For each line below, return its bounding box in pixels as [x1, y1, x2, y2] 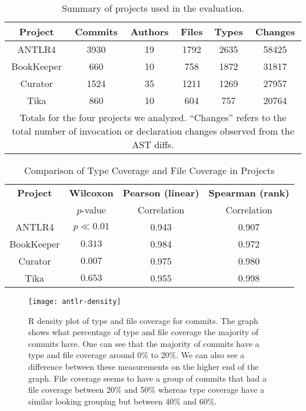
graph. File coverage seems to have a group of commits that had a [28, 372, 267, 384]
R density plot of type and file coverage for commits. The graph [28, 314, 258, 326]
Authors [130, 25, 169, 38]
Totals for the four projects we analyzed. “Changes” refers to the [19, 111, 287, 124]
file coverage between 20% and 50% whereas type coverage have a [28, 383, 265, 396]
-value [81, 203, 106, 216]
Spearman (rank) [208, 186, 290, 199]
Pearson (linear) [122, 186, 199, 199]
